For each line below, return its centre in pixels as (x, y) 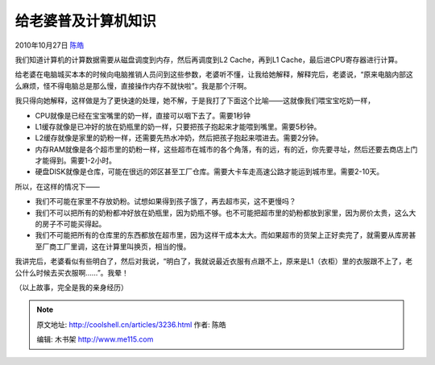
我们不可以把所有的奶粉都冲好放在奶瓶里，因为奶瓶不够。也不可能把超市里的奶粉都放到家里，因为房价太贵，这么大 (226, 213)
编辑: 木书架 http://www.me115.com (95, 339)
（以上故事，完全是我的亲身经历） (71, 287)
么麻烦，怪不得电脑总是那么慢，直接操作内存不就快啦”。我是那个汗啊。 (133, 85)
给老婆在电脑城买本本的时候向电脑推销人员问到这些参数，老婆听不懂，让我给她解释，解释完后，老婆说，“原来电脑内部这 (214, 75)
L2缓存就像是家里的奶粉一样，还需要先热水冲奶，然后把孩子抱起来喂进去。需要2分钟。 (179, 138)
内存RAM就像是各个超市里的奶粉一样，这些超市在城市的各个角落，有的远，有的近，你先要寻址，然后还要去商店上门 (226, 149)
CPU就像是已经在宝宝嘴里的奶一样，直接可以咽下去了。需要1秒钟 (143, 115)
